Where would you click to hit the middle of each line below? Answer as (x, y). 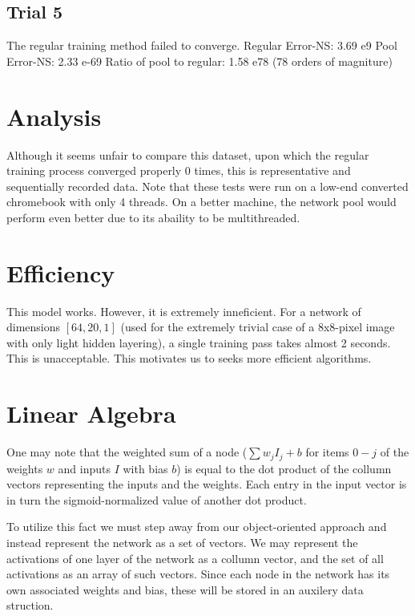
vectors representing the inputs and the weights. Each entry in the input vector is (207, 484)
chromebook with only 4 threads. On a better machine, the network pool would (201, 202)
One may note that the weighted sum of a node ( (127, 452)
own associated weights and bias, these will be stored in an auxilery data (185, 589)
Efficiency (61, 272)
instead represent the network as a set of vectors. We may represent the (182, 542)
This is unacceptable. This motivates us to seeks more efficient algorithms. (189, 358)
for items (327, 452)
